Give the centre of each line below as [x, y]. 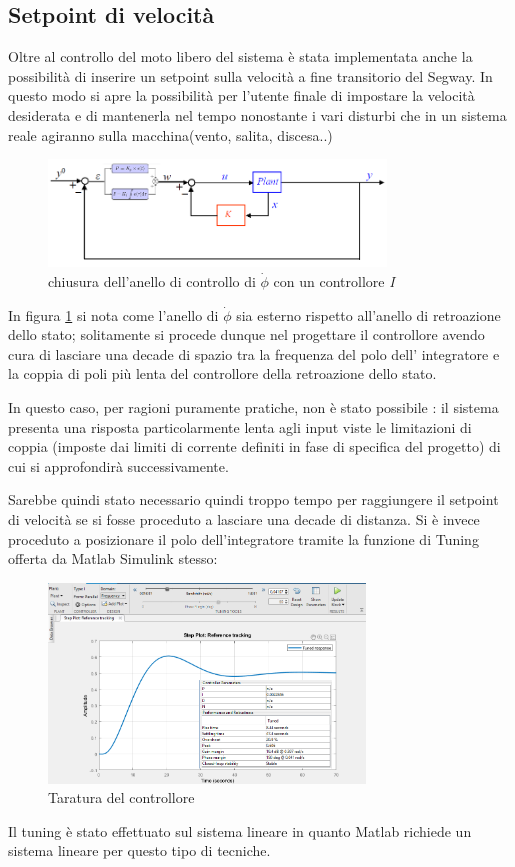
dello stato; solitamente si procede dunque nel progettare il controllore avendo [246, 334]
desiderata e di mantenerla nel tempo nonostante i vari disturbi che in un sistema [257, 114]
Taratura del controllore [121, 797]
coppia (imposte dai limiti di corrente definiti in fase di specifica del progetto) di [254, 446]
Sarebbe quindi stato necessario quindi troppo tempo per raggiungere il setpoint [253, 499]
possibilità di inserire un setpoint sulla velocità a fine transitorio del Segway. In [250, 75]
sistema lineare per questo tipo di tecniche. [139, 850]
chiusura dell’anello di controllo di [152, 281]
